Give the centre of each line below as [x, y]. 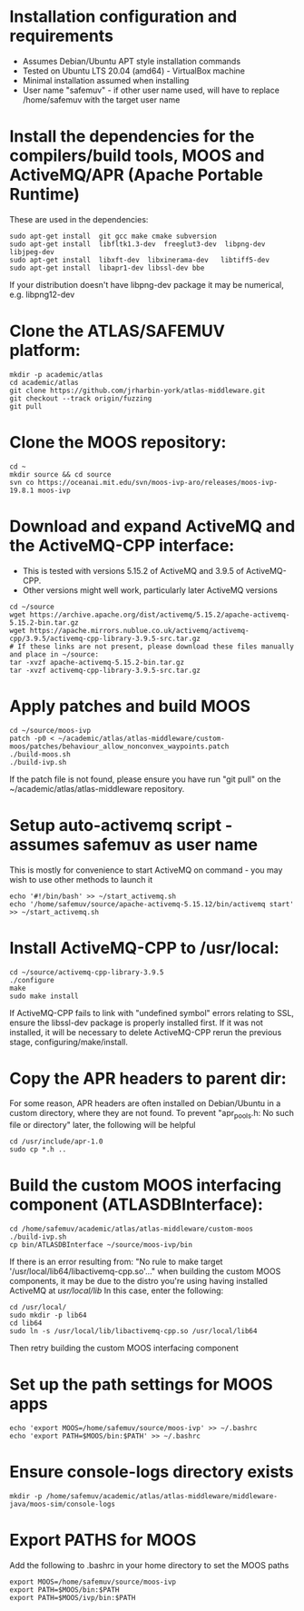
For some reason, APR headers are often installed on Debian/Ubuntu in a [145, 1103]
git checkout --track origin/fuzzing [81, 398]
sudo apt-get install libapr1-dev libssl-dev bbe [107, 268]
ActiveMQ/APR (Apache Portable [136, 175]
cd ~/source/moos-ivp [50, 730]
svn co [22, 482]
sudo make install [44, 996]
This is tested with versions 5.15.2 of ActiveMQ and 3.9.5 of [133, 570]
